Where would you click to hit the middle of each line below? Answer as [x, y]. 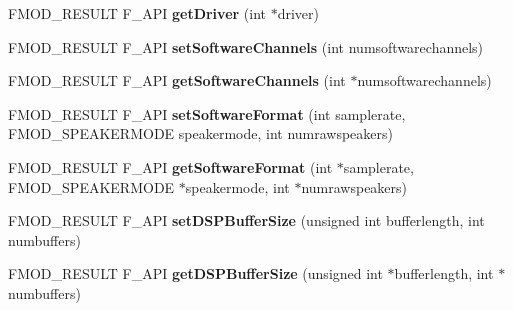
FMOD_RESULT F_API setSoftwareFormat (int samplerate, [207, 113]
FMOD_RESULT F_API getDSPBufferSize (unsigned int [195, 273]
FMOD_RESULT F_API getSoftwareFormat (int [170, 166]
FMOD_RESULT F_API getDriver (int [137, 13]
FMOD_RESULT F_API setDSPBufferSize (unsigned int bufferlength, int [246, 220]
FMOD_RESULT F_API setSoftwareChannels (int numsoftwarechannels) [246, 46]
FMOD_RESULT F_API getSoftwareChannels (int [177, 80]
